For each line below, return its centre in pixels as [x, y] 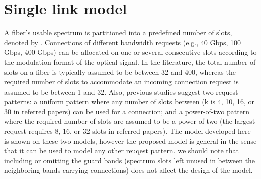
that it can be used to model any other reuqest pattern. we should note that [122, 151]
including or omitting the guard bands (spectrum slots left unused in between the [130, 160]
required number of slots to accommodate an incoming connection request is [121, 82]
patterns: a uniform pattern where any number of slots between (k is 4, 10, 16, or [129, 101]
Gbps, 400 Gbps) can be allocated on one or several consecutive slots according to [130, 52]
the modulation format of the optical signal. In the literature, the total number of [130, 62]
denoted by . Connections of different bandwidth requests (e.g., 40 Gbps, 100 [123, 42]
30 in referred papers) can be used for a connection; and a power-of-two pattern [127, 111]
